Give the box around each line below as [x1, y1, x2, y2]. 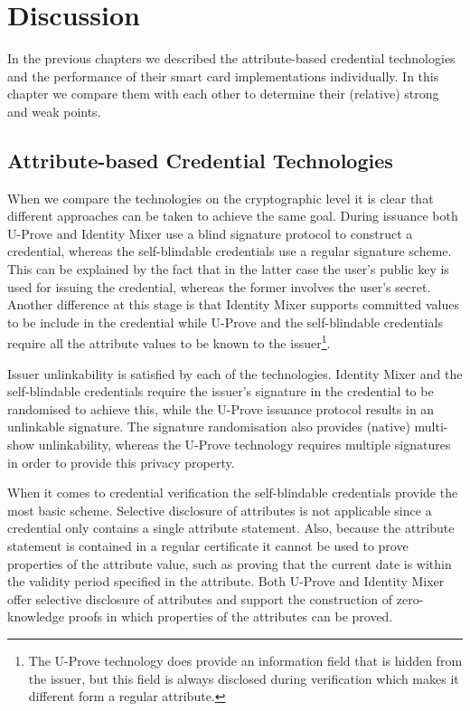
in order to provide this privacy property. [7, 452, 235, 471]
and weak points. [7, 101, 101, 120]
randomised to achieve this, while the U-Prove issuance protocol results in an [7, 399, 435, 418]
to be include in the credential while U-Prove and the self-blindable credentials [7, 312, 443, 331]
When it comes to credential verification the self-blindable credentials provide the [7, 483, 458, 502]
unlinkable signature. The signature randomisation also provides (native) [7, 417, 410, 436]
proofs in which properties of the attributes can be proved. [68, 607, 393, 626]
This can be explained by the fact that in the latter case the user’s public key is [7, 260, 449, 279]
